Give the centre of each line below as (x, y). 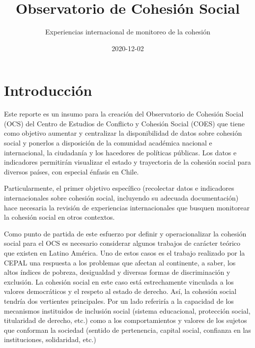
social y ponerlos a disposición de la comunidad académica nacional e (108, 143)
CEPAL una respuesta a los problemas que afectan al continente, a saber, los (120, 262)
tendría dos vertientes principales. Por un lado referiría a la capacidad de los (119, 301)
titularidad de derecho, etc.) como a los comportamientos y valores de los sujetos (126, 320)
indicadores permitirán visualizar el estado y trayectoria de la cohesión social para (127, 162)
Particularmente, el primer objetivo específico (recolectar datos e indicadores (119, 188)
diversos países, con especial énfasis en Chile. (71, 171)
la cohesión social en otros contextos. (59, 217)
